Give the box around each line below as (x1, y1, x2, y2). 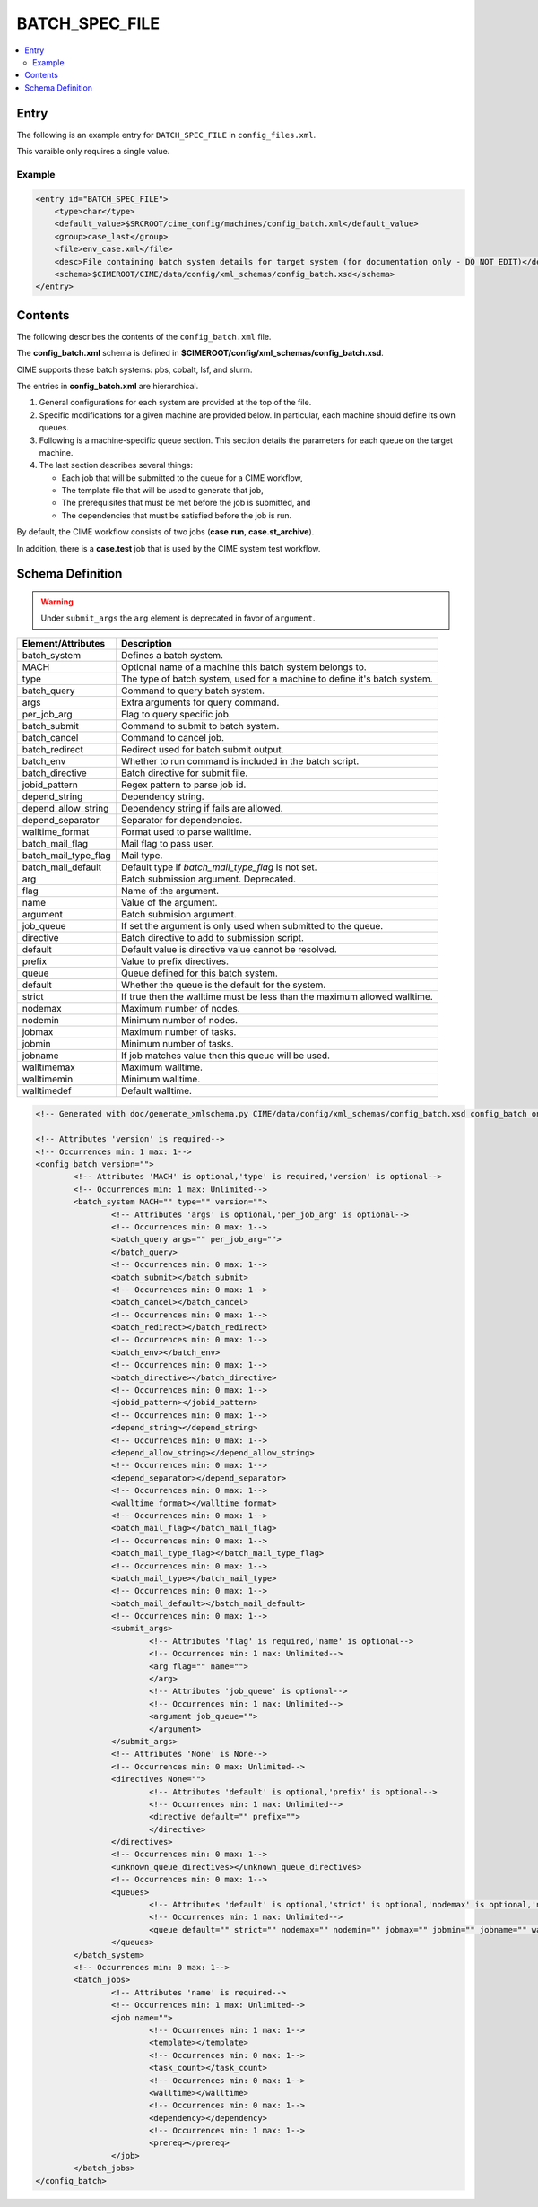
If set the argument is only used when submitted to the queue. (121, 919, 384, 932)
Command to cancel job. (121, 731, 224, 743)
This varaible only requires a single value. (16, 146, 170, 157)
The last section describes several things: (39, 460, 193, 471)
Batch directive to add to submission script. (121, 931, 305, 943)
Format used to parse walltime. (121, 825, 252, 838)
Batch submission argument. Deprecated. (121, 873, 296, 885)
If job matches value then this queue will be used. (121, 1049, 331, 1062)
